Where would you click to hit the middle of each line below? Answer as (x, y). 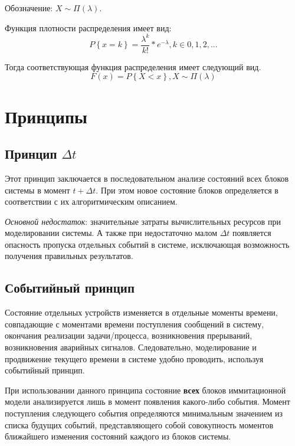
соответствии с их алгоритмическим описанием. (91, 201)
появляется (252, 233)
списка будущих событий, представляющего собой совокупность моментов (139, 424)
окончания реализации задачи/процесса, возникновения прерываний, (129, 335)
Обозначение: (29, 8)
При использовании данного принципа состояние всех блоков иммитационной (145, 390)
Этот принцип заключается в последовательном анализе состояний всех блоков (147, 178)
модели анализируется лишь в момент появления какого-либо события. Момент (147, 401)
